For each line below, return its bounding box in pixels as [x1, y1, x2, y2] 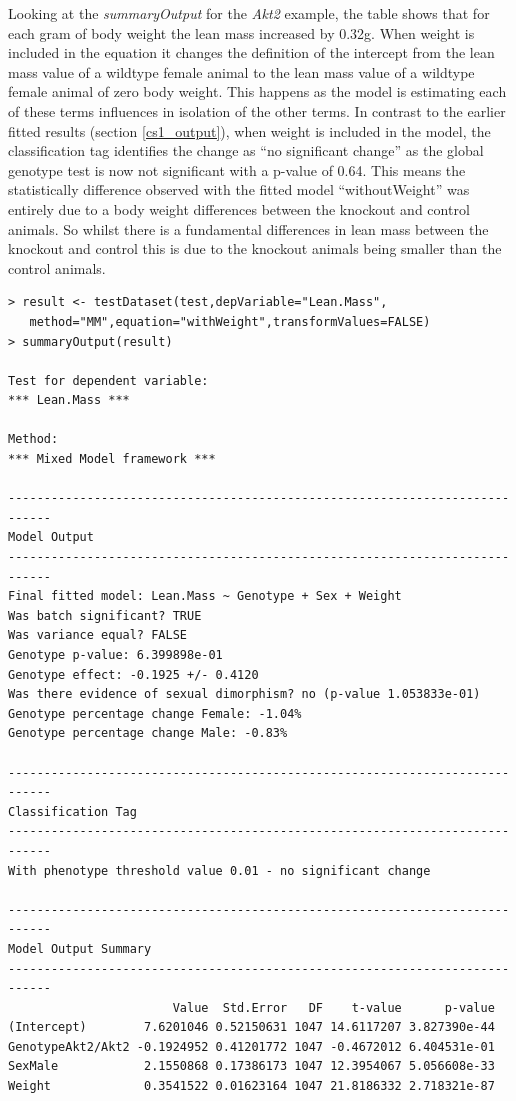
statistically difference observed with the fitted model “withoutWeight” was [8, 179, 470, 200]
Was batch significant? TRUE [8, 608, 202, 623]
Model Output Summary [8, 941, 152, 956]
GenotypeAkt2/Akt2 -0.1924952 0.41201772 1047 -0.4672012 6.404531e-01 [8, 1039, 495, 1054]
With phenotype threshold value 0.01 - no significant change [8, 863, 431, 878]
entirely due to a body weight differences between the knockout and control [8, 198, 470, 219]
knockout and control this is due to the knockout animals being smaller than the [8, 238, 502, 259]
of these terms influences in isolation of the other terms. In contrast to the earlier [8, 100, 506, 121]
